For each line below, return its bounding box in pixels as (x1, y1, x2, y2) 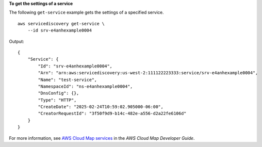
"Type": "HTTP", (38, 97, 77, 103)
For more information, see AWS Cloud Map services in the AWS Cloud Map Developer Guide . (9, 135, 195, 141)
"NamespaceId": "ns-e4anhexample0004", (38, 83, 133, 89)
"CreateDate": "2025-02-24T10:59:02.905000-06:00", (38, 104, 164, 110)
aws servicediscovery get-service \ (17, 21, 105, 26)
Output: (9, 38, 24, 44)
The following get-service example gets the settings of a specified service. (9, 10, 164, 16)
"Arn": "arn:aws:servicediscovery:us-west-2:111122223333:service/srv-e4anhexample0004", (38, 70, 258, 76)
